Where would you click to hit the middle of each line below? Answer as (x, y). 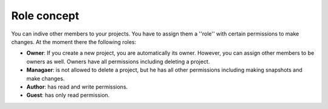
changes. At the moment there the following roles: (74, 42)
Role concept (45, 16)
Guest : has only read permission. (68, 95)
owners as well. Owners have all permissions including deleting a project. (118, 61)
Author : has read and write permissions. (77, 87)
